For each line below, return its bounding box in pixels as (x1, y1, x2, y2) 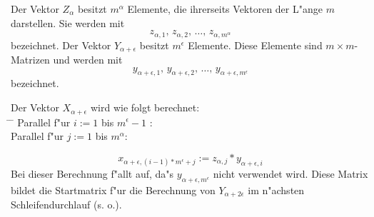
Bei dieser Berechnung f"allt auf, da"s (11, 166, 174, 181)
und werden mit (53, 52, 123, 67)
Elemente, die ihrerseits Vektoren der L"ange (127, 1, 323, 16)
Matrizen (11, 52, 50, 67)
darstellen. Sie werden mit (11, 15, 125, 30)
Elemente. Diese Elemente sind (188, 37, 323, 52)
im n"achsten (248, 182, 305, 197)
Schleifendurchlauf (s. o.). (11, 197, 122, 212)
